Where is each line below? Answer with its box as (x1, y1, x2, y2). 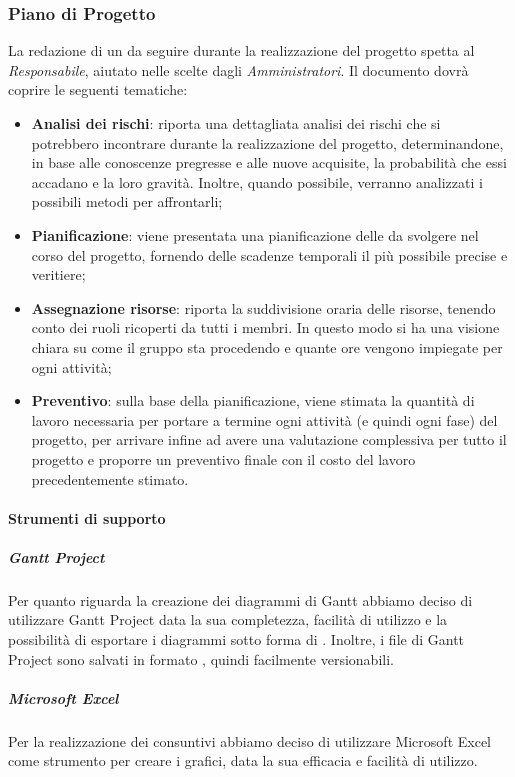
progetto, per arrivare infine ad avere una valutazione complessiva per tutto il (31, 429, 507, 450)
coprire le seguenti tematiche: (8, 79, 188, 100)
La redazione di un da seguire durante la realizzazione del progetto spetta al (8, 40, 475, 61)
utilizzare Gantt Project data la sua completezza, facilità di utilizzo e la (8, 609, 448, 630)
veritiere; (31, 264, 86, 285)
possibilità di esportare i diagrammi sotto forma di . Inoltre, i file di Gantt (8, 629, 465, 650)
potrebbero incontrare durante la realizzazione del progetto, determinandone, (31, 132, 504, 153)
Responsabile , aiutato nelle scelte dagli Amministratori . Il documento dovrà (8, 59, 469, 80)
